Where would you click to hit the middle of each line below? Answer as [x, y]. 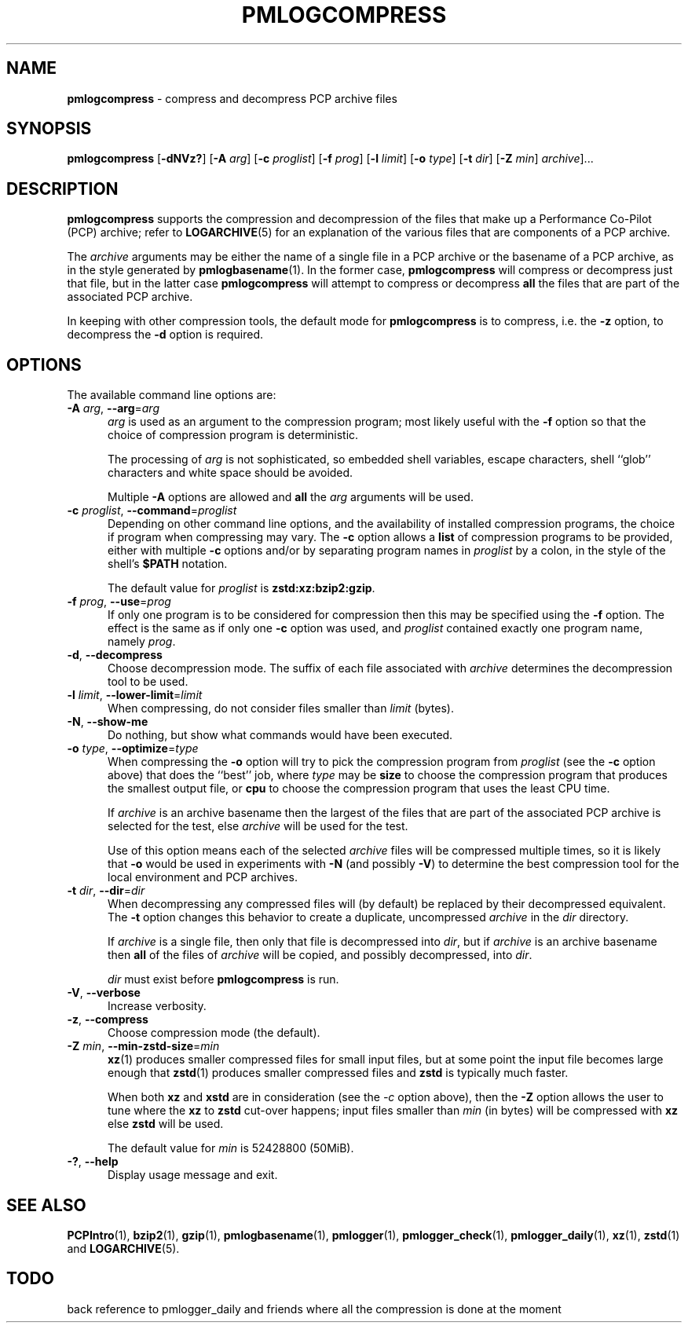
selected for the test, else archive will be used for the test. [258, 826]
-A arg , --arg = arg [113, 408]
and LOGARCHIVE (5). [123, 1248]
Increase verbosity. [157, 1006]
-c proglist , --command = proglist [152, 511]
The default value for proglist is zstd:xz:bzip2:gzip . [242, 588]
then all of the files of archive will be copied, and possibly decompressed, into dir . [320, 955]
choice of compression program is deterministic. [233, 435]
